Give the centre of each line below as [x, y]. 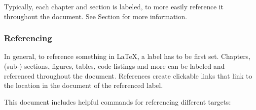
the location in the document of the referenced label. [84, 85]
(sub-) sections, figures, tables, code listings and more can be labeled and [114, 66]
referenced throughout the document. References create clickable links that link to [128, 75]
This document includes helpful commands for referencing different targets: [117, 101]
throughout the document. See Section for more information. [96, 16]
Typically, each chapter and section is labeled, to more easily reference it [114, 6]
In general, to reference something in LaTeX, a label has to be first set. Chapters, [127, 56]
